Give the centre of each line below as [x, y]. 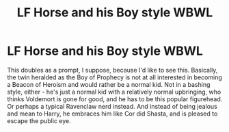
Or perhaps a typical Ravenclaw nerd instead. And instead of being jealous [112, 106]
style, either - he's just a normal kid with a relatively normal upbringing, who [114, 92]
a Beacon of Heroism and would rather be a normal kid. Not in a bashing [109, 84]
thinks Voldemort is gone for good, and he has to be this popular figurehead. [115, 99]
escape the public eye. [39, 120]
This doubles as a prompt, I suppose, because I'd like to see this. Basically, [112, 70]
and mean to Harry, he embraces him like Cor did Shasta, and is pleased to [112, 114]
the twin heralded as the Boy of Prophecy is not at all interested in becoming [114, 77]
